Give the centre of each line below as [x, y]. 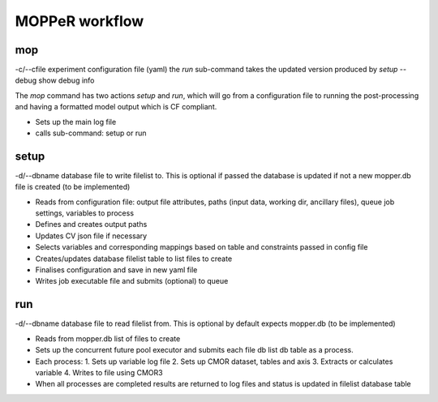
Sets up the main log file [76, 122]
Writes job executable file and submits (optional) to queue [132, 281]
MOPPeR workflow [79, 21]
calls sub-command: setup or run [91, 133]
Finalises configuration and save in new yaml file [116, 270]
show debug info [67, 80]
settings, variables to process [84, 213]
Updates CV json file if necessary [91, 236]
